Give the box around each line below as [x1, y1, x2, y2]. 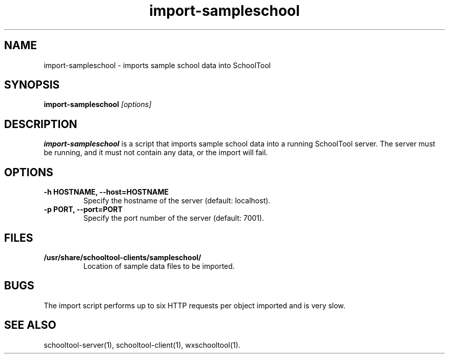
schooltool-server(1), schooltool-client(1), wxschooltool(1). [44, 340, 240, 349]
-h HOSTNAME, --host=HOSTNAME [44, 187, 169, 197]
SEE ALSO [4, 319, 56, 332]
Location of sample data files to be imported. [83, 261, 235, 270]
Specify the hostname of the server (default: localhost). [83, 196, 271, 205]
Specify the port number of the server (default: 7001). [83, 214, 264, 223]
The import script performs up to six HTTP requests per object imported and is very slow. [44, 301, 345, 310]
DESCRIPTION [4, 117, 77, 131]
